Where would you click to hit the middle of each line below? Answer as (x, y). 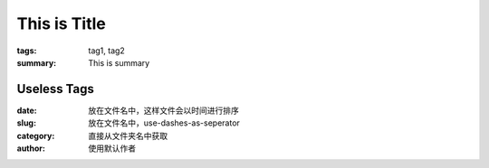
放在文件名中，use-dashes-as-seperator (164, 123)
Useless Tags (56, 89)
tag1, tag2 (107, 51)
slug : (26, 123)
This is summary (119, 62)
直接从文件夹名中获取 (128, 135)
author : (31, 148)
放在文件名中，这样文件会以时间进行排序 (163, 110)
